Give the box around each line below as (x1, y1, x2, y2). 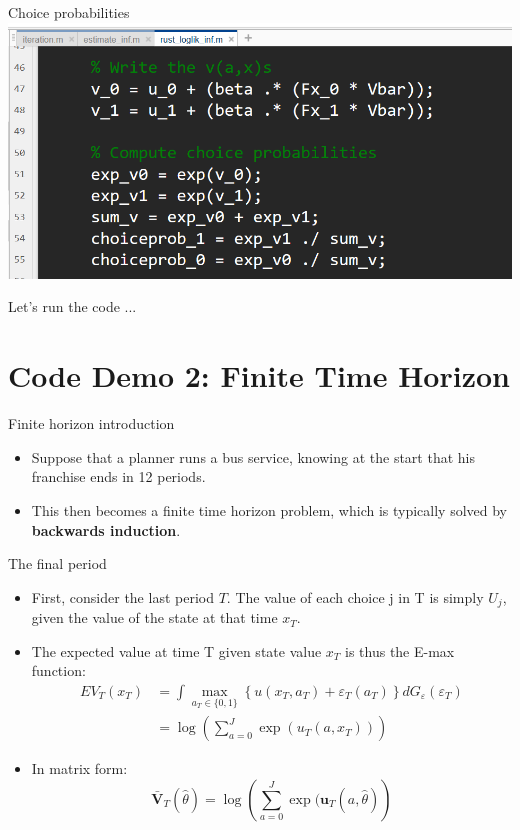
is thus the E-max (345, 640, 455, 661)
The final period (8, 553, 107, 574)
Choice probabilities (8, 2, 130, 22)
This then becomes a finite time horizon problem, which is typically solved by (31, 499, 507, 520)
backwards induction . (31, 519, 181, 540)
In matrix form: (31, 758, 128, 779)
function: (31, 660, 86, 681)
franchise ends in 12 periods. (31, 466, 206, 487)
